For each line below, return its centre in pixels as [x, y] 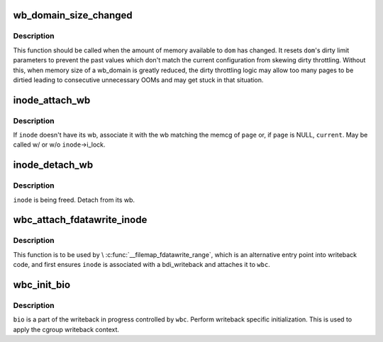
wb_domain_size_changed [73, 15]
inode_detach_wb [53, 165]
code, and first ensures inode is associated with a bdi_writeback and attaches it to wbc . [142, 265]
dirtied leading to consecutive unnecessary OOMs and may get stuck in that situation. [138, 80]
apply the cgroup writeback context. [66, 329]
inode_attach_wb [52, 100]
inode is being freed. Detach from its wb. [74, 200]
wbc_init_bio [42, 285]
